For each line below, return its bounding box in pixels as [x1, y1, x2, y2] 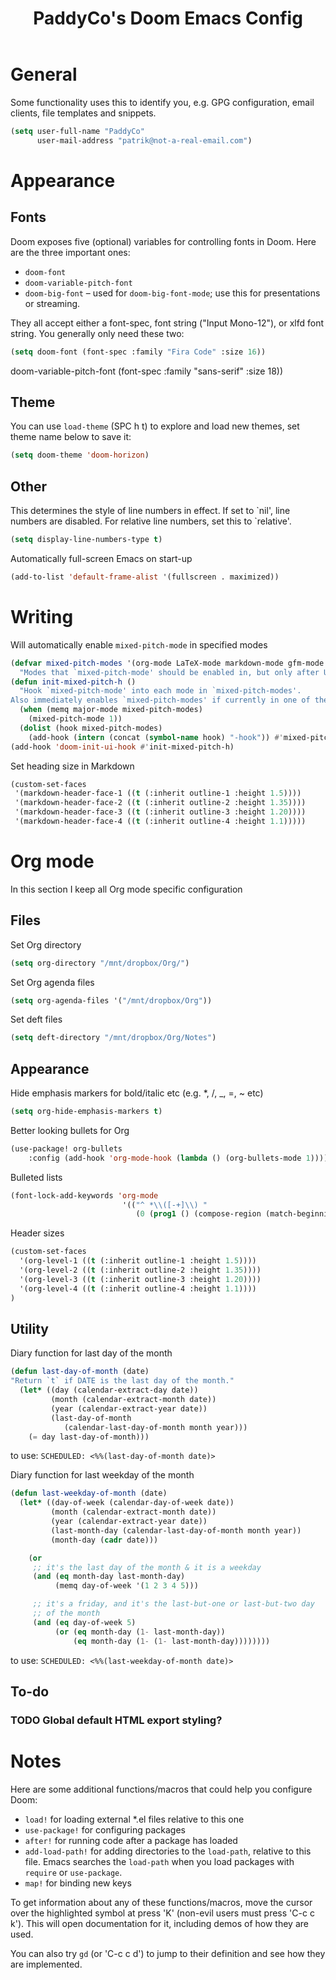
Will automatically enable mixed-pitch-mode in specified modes [10, 638, 268, 651]
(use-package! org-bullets [10, 1143, 123, 1154]
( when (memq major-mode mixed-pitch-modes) [19, 705, 203, 715]
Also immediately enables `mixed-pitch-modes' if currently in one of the [10, 695, 329, 706]
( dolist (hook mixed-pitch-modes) [19, 723, 163, 733]
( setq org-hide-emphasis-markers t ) [10, 1107, 163, 1117]
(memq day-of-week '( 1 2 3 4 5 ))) [54, 1581, 199, 1591]
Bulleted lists [10, 1171, 63, 1183]
